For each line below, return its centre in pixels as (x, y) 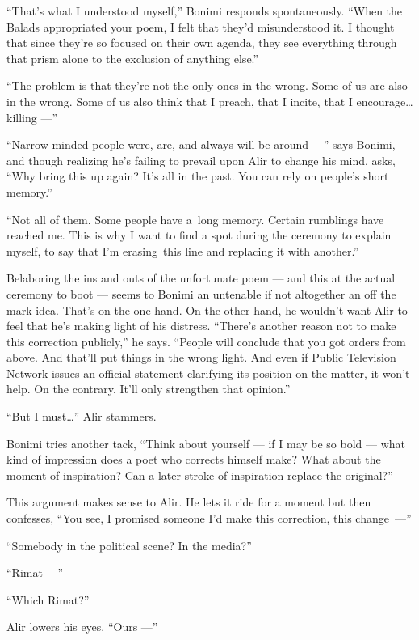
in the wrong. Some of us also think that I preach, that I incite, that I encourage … (210, 101)
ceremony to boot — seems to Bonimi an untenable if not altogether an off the (201, 293)
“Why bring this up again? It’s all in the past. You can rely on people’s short (198, 176)
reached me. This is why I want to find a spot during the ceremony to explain (199, 235)
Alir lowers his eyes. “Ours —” (82, 627)
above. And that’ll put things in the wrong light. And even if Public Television (201, 357)
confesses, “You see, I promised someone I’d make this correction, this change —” (209, 518)
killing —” (32, 117)
